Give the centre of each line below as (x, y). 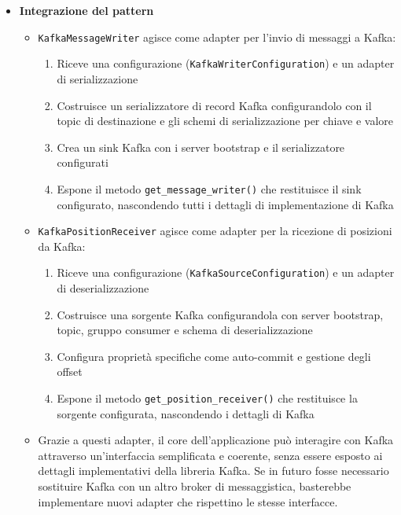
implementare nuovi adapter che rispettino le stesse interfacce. (188, 501)
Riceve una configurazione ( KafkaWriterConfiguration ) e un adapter (226, 63)
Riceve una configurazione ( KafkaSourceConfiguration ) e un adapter (226, 272)
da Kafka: (62, 246)
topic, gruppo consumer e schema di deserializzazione (185, 330)
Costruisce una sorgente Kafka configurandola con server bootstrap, (220, 314)
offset (70, 372)
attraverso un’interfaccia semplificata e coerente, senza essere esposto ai (210, 455)
